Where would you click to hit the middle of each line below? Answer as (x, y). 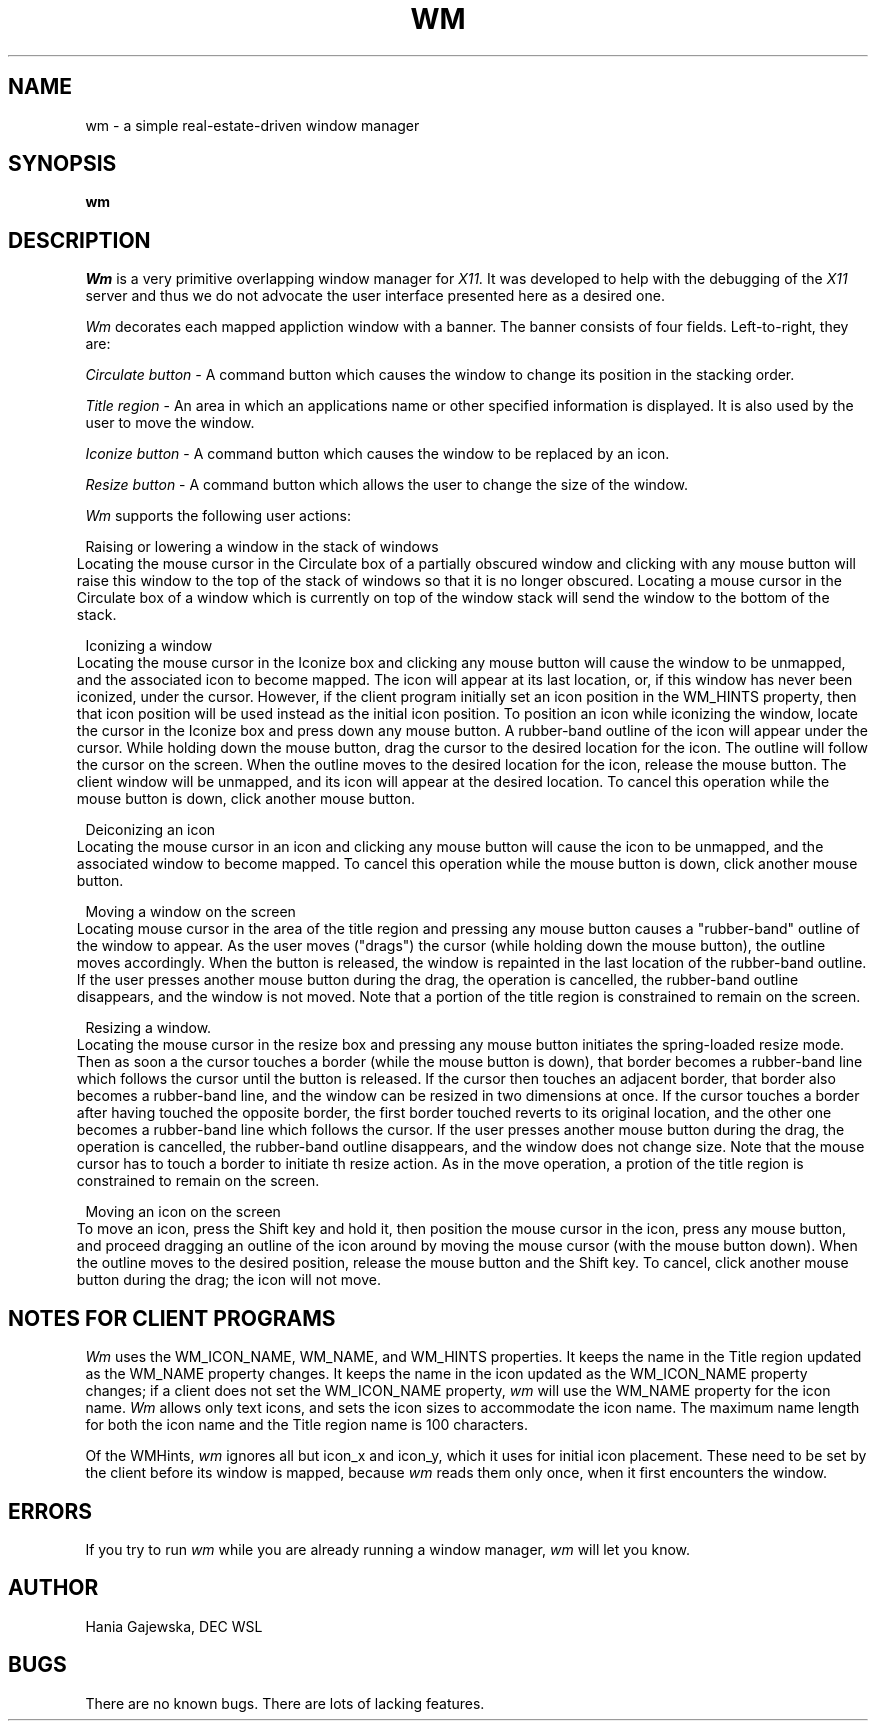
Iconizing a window (149, 646)
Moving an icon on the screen (183, 1212)
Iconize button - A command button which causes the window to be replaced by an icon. (377, 454)
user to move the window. (170, 423)
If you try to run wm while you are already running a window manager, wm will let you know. (388, 1549)
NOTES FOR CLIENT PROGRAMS (172, 1318)
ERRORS (50, 1511)
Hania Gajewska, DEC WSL (174, 1626)
